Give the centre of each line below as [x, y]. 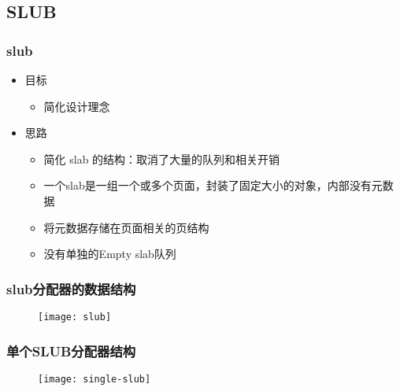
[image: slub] [75, 317]
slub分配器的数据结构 [71, 288]
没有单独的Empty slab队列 [110, 254]
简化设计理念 [77, 106]
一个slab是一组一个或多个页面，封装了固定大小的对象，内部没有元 [213, 185]
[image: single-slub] [94, 379]
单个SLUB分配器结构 [71, 350]
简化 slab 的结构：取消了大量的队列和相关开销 [162, 159]
